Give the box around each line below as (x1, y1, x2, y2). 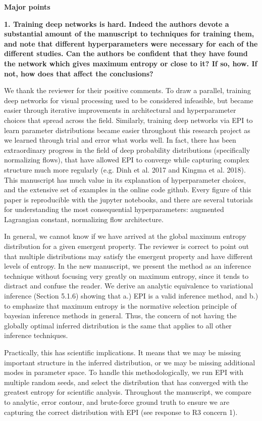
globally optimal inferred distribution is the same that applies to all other (4, 320, 232, 330)
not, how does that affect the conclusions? (4, 68, 153, 78)
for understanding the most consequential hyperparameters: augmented (4, 204, 224, 215)
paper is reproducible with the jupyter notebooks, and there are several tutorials (4, 194, 253, 204)
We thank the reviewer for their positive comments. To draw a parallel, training (4, 85, 251, 96)
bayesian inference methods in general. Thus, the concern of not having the (4, 310, 237, 321)
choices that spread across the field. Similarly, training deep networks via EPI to (4, 114, 253, 125)
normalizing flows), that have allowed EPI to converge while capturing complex (4, 154, 249, 165)
